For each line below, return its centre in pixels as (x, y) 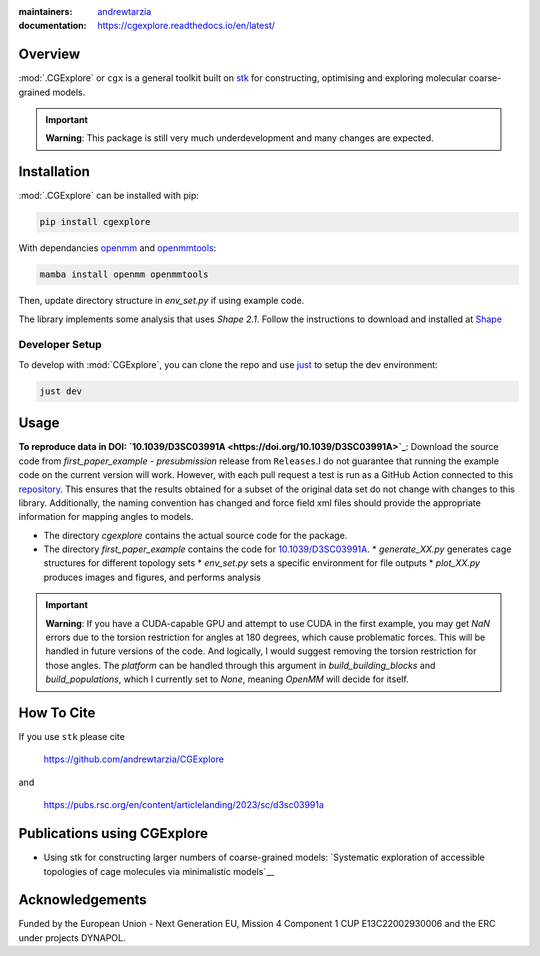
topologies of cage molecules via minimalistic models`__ (159, 871)
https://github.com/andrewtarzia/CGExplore (134, 759)
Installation (54, 171)
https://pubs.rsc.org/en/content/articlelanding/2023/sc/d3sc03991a (184, 805)
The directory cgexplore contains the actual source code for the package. (195, 535)
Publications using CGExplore (113, 833)
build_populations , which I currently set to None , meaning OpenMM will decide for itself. (227, 679)
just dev (61, 391)
